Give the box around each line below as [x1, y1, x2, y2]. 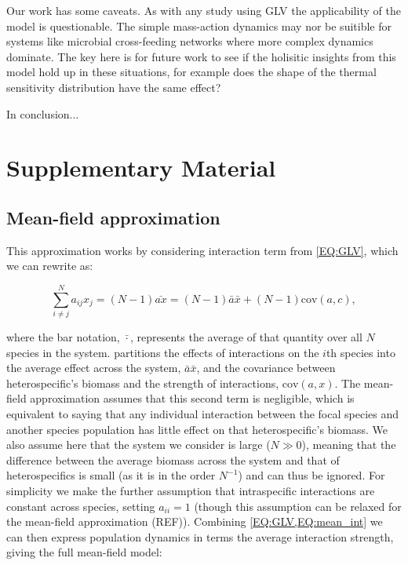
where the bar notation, [6, 329, 120, 345]
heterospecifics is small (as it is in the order [6, 467, 216, 483]
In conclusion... [6, 105, 79, 122]
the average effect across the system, [6, 359, 181, 376]
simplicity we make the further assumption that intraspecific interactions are [6, 482, 375, 498]
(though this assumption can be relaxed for [194, 498, 402, 514]
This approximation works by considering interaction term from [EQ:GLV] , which [6, 242, 399, 258]
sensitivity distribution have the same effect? [6, 78, 221, 95]
